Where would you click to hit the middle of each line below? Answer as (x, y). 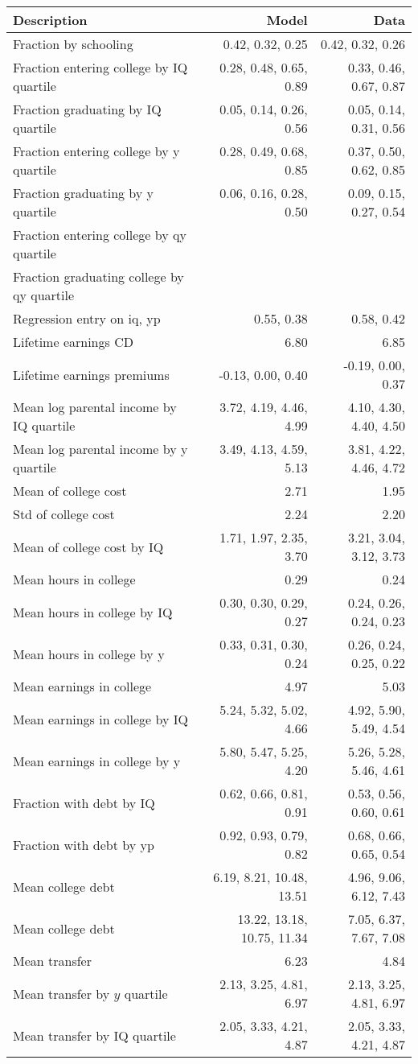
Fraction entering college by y (96, 151)
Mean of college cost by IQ (88, 546)
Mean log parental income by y (100, 449)
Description (50, 20)
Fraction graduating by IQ (87, 109)
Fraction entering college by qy (100, 235)
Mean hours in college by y (89, 654)
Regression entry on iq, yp (87, 318)
